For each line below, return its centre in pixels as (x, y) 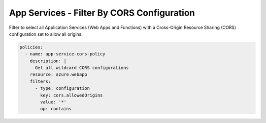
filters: (40, 81)
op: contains (56, 109)
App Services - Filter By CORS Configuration (102, 13)
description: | (48, 61)
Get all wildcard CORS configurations (82, 68)
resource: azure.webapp (58, 74)
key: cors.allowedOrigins (71, 95)
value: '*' (53, 102)
